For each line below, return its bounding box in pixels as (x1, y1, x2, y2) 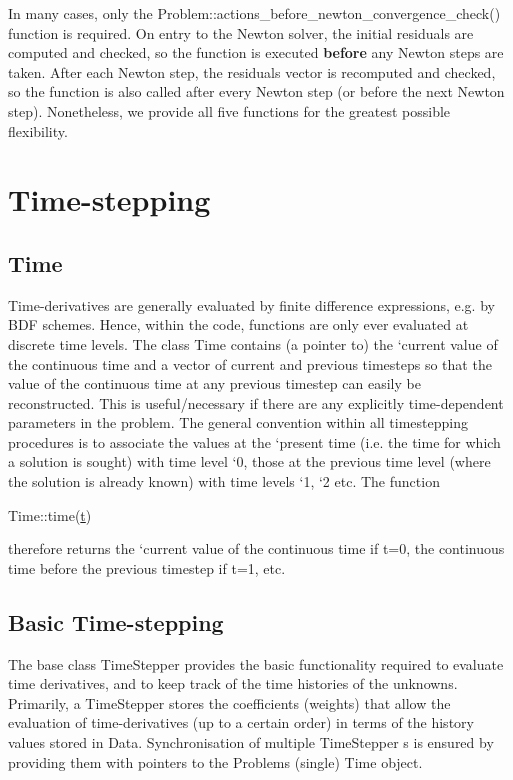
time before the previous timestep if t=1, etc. (8, 557, 286, 578)
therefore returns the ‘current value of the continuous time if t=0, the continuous (8, 538, 505, 559)
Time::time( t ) (8, 504, 92, 525)
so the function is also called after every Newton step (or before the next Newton (8, 81, 505, 102)
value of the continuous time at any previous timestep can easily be (8, 373, 421, 394)
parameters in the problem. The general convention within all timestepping (8, 412, 468, 433)
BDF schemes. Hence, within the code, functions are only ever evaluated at (8, 314, 469, 335)
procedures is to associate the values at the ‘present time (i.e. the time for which (8, 431, 501, 452)
